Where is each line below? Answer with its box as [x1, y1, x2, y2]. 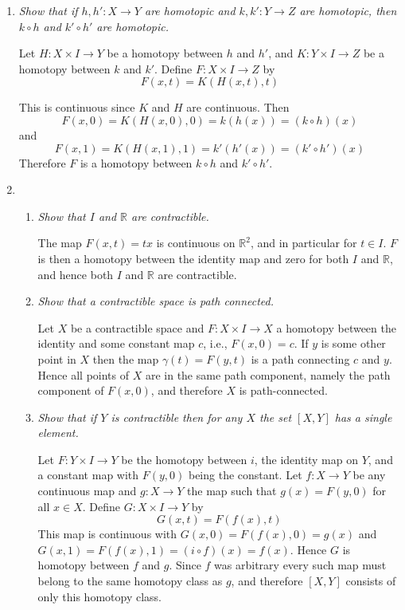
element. [37, 424, 79, 441]
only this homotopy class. [37, 588, 162, 604]
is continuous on [156, 234, 236, 251]
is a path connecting [251, 350, 350, 367]
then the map [92, 350, 159, 367]
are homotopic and [144, 2, 236, 18]
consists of [345, 573, 396, 589]
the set [259, 408, 292, 425]
